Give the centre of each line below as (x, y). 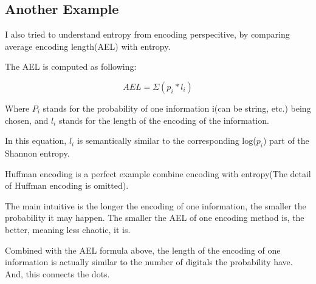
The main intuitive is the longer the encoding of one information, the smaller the (156, 205)
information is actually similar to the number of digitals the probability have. (149, 262)
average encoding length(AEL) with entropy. (88, 46)
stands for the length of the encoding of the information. (164, 120)
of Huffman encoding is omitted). (67, 185)
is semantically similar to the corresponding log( (167, 140)
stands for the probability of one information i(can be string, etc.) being (177, 108)
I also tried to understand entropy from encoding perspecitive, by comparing (147, 34)
